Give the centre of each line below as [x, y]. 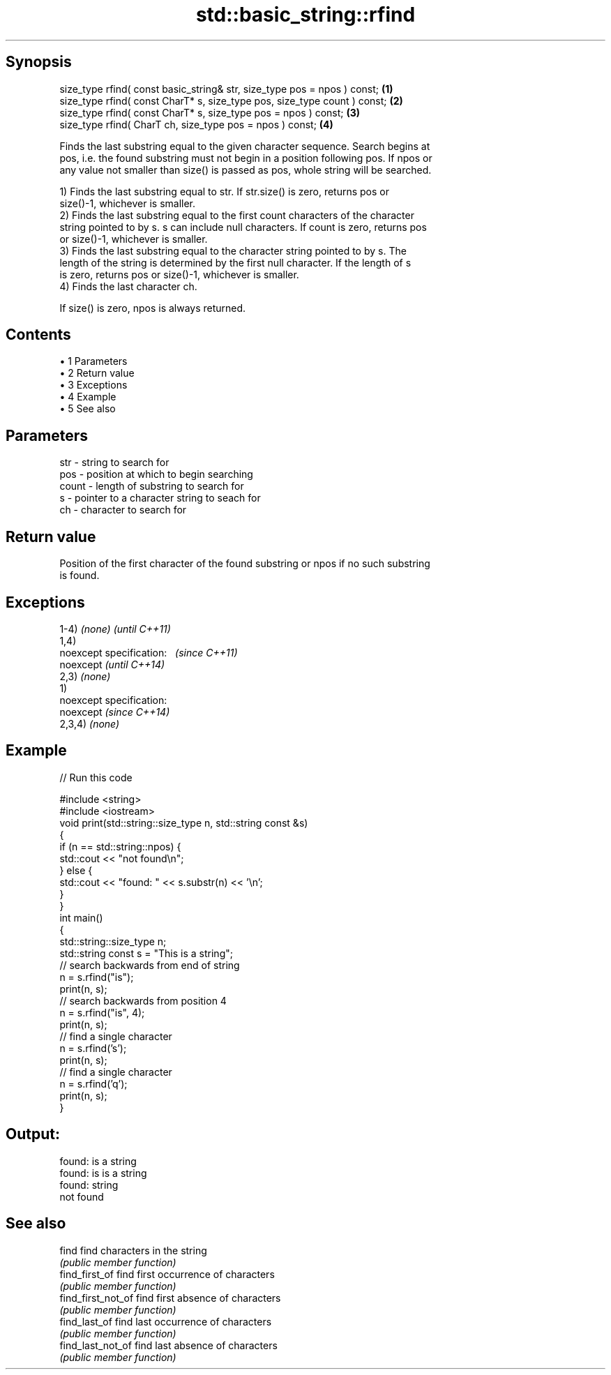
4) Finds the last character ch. [128, 286]
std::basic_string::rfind [305, 15]
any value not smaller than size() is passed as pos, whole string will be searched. [246, 170]
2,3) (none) [85, 676]
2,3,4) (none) [90, 723]
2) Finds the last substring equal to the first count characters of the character [237, 215]
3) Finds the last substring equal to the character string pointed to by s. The [233, 250]
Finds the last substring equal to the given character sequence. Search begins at [245, 146]
